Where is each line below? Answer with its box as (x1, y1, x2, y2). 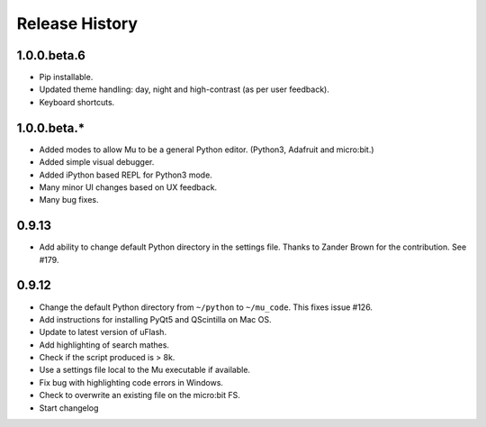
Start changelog (39, 402, 99, 413)
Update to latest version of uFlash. (39, 327, 166, 338)
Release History (16, 14, 139, 33)
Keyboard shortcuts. (39, 96, 115, 107)
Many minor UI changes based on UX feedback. (39, 181, 218, 193)
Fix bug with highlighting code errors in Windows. (39, 377, 224, 387)
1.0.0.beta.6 (16, 48, 85, 63)
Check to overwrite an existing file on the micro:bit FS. (39, 390, 240, 401)
